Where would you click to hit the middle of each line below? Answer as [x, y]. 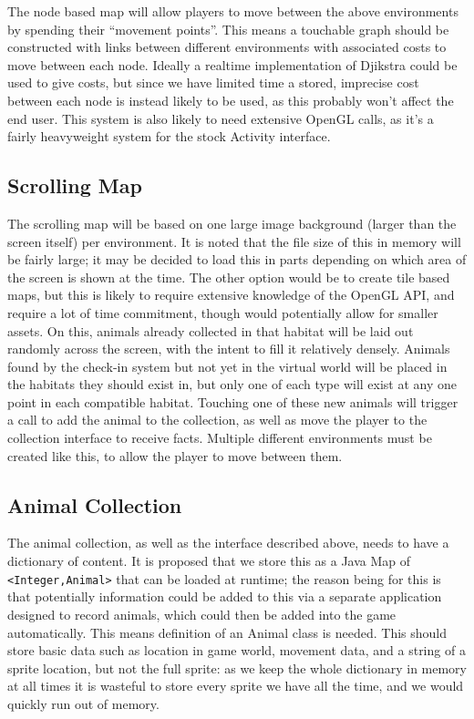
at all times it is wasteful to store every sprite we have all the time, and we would [236, 686]
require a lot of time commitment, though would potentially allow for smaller [223, 312]
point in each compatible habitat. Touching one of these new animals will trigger [233, 401]
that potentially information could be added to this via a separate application [225, 596]
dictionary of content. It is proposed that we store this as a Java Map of [209, 561]
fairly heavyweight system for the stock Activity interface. [169, 136]
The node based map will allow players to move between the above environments [233, 11]
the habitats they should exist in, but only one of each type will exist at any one [232, 384]
